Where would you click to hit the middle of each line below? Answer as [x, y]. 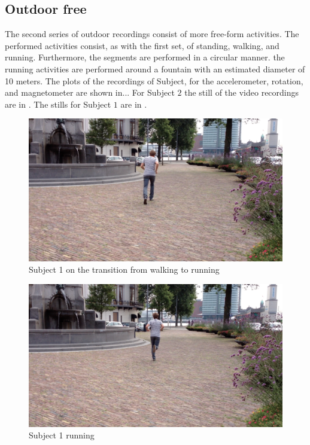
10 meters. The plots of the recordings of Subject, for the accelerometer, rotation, [154, 80]
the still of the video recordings [242, 92]
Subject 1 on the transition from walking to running [124, 269]
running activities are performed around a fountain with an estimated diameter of [155, 68]
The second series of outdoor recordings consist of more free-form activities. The [152, 34]
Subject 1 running [62, 435]
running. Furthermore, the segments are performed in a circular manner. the [145, 57]
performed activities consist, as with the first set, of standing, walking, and [142, 45]
